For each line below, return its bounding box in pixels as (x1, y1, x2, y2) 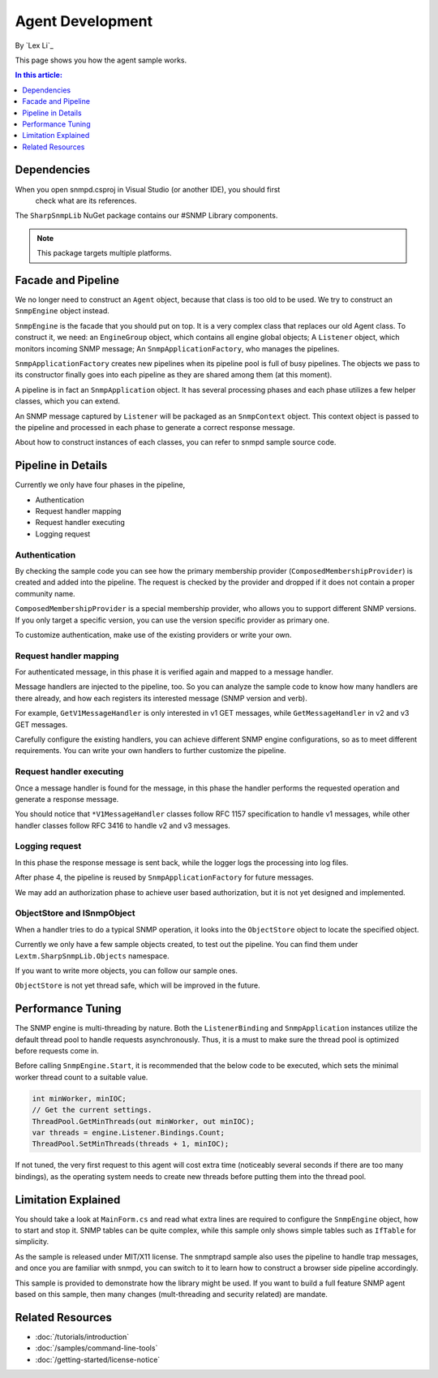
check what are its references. (35, 196, 137, 205)
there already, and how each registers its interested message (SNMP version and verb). (15, 693, 307, 703)
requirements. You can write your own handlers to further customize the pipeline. (15, 746, 287, 756)
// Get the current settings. (32, 1105, 152, 1115)
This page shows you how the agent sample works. (15, 55, 187, 65)
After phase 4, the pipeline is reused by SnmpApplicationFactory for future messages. (15, 872, 314, 882)
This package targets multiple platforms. (36, 248, 172, 258)
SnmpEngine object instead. (15, 306, 109, 316)
